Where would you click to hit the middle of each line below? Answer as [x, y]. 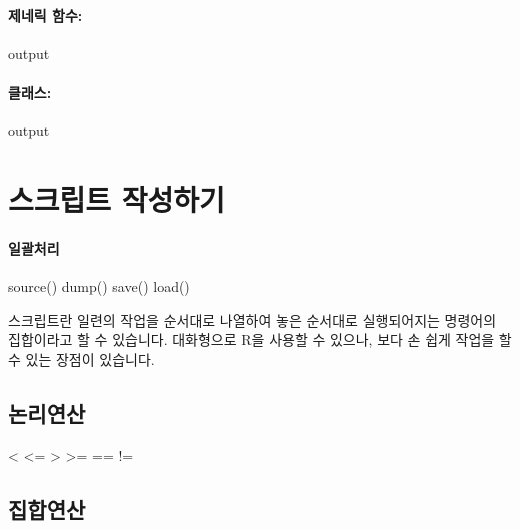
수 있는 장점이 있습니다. [81, 358]
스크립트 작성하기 [116, 198]
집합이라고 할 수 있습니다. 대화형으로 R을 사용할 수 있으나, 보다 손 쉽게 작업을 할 [260, 339]
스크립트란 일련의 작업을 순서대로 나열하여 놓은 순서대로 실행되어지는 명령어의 [252, 319]
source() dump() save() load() [99, 285]
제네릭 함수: [45, 14]
